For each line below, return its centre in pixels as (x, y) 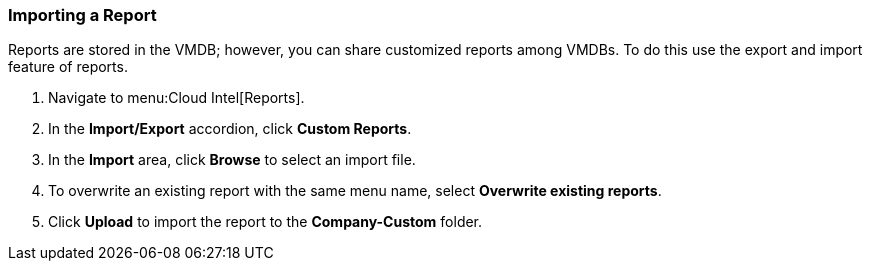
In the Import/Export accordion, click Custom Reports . (230, 129)
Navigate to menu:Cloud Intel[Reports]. (176, 98)
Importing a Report (82, 15)
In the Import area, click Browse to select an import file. (232, 160)
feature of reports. (68, 67)
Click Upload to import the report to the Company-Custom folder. (265, 222)
